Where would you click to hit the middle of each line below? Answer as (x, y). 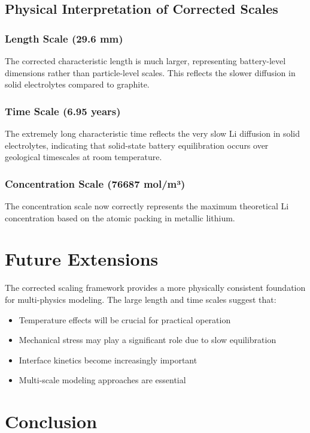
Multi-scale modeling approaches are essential (102, 380)
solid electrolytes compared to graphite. (77, 84)
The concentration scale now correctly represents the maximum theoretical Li (147, 206)
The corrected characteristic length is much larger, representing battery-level (145, 61)
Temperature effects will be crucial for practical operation (125, 319)
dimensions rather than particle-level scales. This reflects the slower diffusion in (150, 72)
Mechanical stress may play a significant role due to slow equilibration (148, 340)
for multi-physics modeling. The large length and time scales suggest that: (141, 299)
